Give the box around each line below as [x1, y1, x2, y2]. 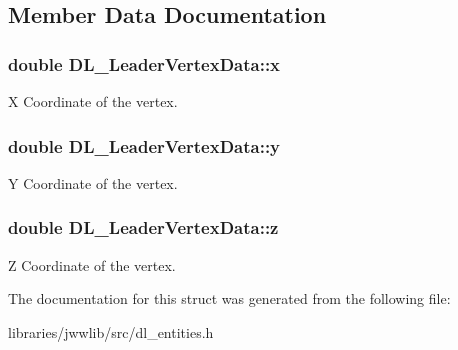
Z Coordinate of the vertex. [8, 254, 176, 275]
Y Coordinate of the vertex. [8, 172, 178, 193]
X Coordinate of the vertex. [8, 91, 178, 111]
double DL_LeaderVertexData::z [8, 215, 279, 240]
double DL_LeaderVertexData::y [8, 133, 281, 158]
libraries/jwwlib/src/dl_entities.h [8, 321, 214, 342]
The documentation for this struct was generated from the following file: [8, 288, 451, 309]
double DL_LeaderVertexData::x [8, 51, 281, 76]
